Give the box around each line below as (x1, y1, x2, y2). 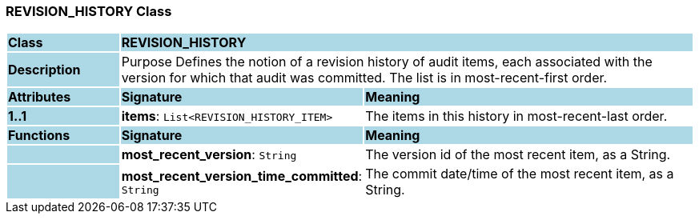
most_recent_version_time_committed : (121, 167, 363, 184)
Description (8, 62, 81, 78)
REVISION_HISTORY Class (6, 3, 172, 19)
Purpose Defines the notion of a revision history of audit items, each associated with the (121, 54, 653, 70)
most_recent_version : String (121, 146, 297, 163)
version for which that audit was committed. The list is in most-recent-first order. (121, 70, 608, 86)
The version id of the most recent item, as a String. (365, 146, 671, 163)
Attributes (8, 89, 71, 106)
